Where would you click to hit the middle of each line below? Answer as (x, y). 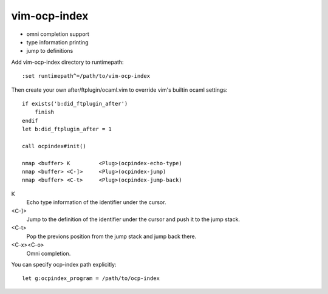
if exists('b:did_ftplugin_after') (75, 104)
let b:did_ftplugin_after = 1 (67, 129)
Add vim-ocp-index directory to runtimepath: (67, 62)
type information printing (57, 42)
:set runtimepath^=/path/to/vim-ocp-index (86, 76)
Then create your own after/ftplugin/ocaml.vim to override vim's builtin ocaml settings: (119, 90)
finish (44, 112)
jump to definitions (50, 51)
